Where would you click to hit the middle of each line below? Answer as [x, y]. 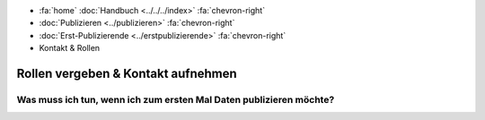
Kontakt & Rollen [70, 48]
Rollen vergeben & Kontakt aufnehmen [127, 73]
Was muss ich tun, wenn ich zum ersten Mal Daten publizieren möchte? [176, 99]
